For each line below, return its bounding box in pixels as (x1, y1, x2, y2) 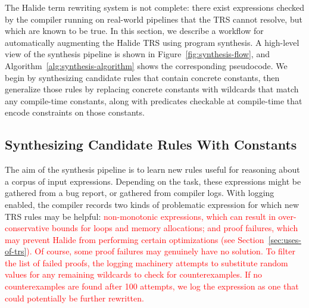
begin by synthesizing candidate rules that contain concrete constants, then (5, 71, 280, 83)
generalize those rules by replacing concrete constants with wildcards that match (5, 83, 299, 95)
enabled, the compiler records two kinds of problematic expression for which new (5, 198, 299, 210)
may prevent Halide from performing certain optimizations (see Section (5, 233, 264, 245)
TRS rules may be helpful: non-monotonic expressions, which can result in (5, 210, 276, 222)
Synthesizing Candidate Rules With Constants (5, 135, 297, 154)
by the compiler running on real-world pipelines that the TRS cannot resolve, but (5, 13, 302, 25)
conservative (5, 222, 49, 234)
